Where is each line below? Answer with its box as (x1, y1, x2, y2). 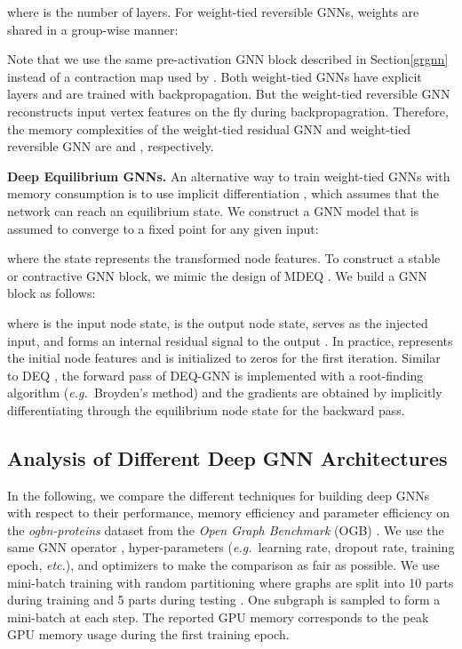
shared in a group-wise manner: (7, 20, 179, 38)
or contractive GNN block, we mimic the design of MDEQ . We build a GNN (7, 266, 427, 284)
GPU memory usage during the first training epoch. (7, 625, 290, 644)
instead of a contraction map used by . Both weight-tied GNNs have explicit (7, 67, 422, 85)
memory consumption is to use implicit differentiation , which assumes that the (7, 184, 439, 203)
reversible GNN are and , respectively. (7, 137, 214, 156)
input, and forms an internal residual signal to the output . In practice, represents (7, 331, 453, 349)
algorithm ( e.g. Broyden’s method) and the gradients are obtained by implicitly (7, 383, 442, 402)
